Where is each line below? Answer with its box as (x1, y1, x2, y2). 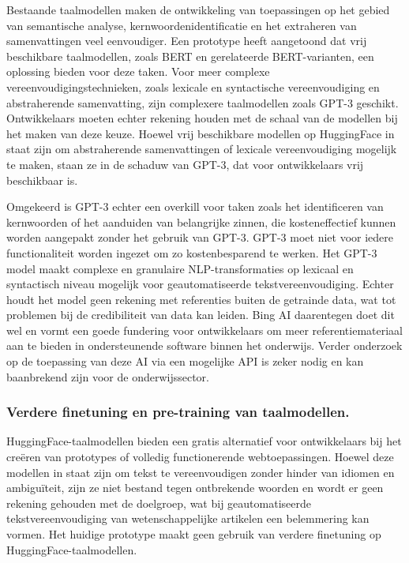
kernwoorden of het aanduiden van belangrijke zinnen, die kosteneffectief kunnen (6, 213, 396, 230)
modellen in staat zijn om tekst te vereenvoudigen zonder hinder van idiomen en (6, 464, 395, 480)
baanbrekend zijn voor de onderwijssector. (6, 368, 209, 385)
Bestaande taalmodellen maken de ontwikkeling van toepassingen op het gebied (6, 2, 390, 17)
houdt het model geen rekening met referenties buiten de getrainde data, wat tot (6, 291, 396, 307)
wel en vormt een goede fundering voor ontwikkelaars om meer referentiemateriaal (6, 321, 403, 338)
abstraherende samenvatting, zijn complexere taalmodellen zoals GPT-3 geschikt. (6, 94, 399, 111)
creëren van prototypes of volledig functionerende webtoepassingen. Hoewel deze (6, 449, 394, 465)
